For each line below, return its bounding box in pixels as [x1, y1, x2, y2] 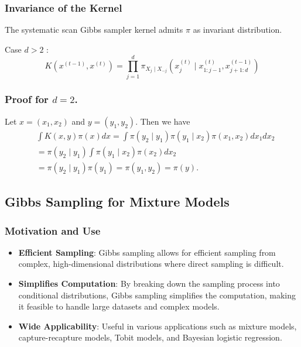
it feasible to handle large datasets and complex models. [18, 300, 220, 312]
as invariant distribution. [193, 23, 282, 36]
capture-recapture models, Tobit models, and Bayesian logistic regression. [18, 331, 282, 343]
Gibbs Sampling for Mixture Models [5, 193, 230, 211]
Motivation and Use [5, 223, 101, 238]
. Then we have [135, 115, 190, 127]
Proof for [5, 92, 49, 106]
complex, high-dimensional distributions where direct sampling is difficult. [18, 257, 284, 270]
